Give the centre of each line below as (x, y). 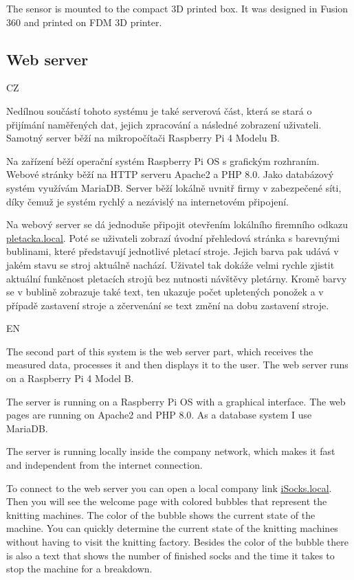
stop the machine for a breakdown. (79, 569)
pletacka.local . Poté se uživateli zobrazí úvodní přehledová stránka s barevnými (173, 237)
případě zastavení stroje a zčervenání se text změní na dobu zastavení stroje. (168, 305)
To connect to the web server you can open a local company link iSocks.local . (169, 488)
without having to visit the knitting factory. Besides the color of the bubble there (177, 542)
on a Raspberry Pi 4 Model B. (70, 378)
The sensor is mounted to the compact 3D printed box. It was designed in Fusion (177, 8)
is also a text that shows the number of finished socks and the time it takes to (170, 555)
